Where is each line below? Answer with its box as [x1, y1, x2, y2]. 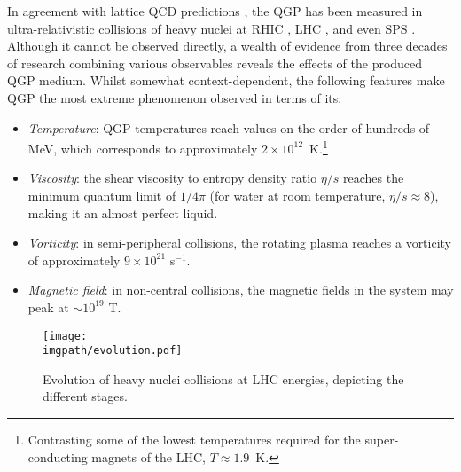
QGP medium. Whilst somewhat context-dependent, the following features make [7, 71, 445, 90]
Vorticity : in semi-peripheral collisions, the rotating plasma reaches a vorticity [27, 233, 452, 252]
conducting [27, 447, 88, 466]
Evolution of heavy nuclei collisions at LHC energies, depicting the [43, 369, 404, 388]
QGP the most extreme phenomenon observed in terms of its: [7, 88, 342, 106]
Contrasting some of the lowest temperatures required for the [27, 430, 361, 449]
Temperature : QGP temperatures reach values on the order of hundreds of [27, 118, 430, 137]
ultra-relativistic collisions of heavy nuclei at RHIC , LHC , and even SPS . [7, 19, 416, 37]
